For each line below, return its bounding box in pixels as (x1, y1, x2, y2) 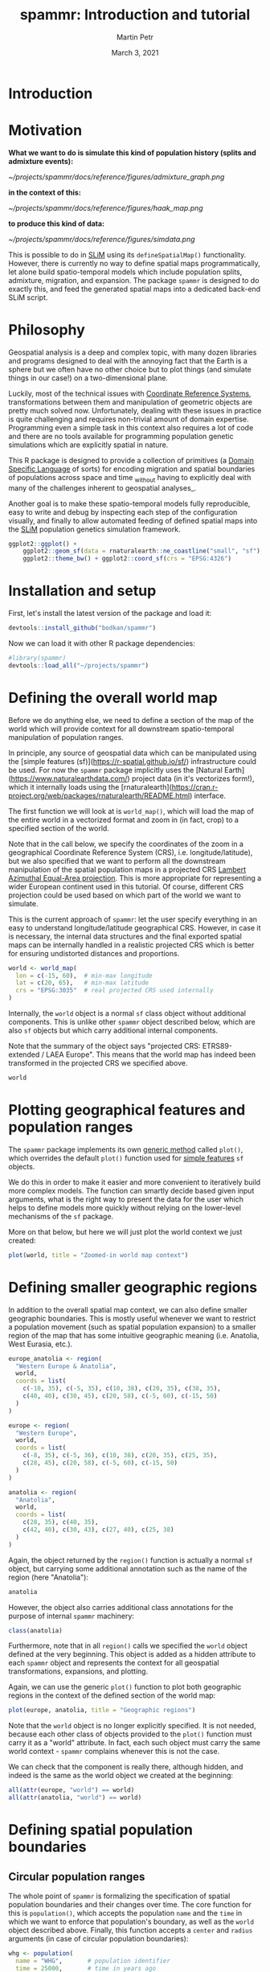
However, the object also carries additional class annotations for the (8, 1602, 234, 1612)
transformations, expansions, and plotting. (8, 1666, 149, 1676)
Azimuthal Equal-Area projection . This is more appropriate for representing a (8, 873, 262, 882)
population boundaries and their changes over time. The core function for (8, 1900, 252, 1909)
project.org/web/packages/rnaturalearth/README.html (8, 791, 190, 800)
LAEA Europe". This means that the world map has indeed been (45, 1050, 256, 1059)
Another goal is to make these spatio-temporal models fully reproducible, (8, 499, 251, 508)
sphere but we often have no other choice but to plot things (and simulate (8, 364, 252, 374)
